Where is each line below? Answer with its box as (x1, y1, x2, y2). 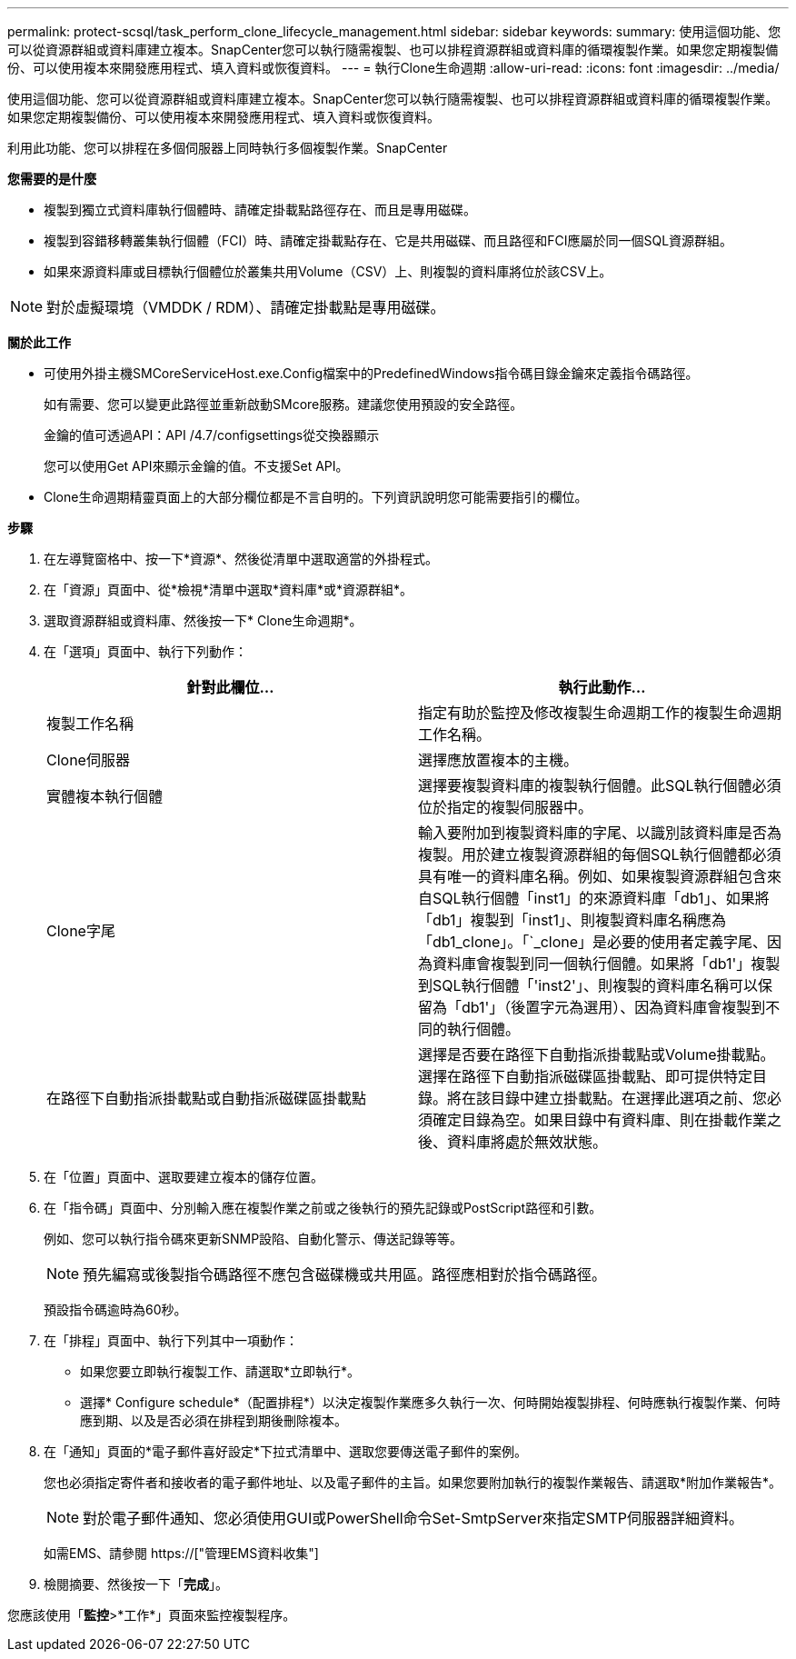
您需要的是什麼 (7, 171, 96, 186)
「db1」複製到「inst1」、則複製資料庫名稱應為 (418, 911, 727, 929)
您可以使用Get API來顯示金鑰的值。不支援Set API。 (44, 458, 349, 474)
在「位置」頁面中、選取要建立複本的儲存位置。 (44, 1169, 323, 1184)
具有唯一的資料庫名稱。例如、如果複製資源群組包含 (418, 867, 768, 885)
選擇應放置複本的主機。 (418, 751, 579, 769)
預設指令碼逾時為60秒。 (44, 1302, 187, 1317)
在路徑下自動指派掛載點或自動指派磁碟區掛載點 (46, 1089, 367, 1107)
